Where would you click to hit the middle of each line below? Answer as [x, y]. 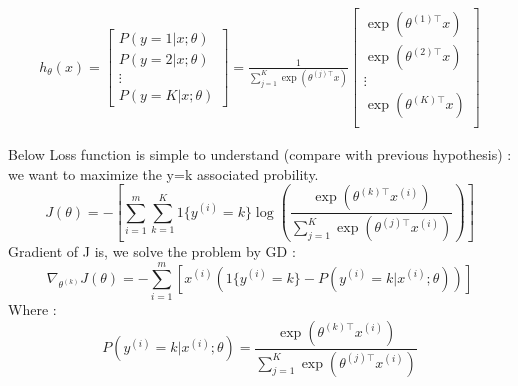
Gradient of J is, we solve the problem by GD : [152, 251]
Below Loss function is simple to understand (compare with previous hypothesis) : [260, 154]
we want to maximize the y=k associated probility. [163, 173]
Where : [32, 309]
